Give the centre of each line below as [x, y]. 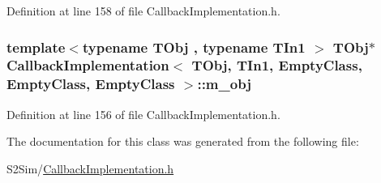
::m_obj [224, 84]
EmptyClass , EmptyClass [91, 84]
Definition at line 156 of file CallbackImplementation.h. [143, 114]
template [36, 47]
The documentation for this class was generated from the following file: [183, 141]
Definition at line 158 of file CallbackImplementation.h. [143, 11]
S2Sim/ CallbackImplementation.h [90, 168]
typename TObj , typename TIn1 [194, 47]
